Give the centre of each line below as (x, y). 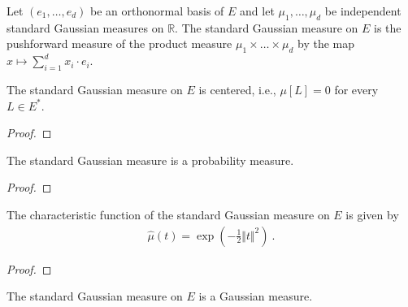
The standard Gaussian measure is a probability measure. (150, 160)
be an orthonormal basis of (157, 11)
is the (388, 27)
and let (257, 11)
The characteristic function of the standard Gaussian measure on (168, 214)
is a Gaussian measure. (256, 296)
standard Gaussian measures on (85, 27)
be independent (363, 11)
